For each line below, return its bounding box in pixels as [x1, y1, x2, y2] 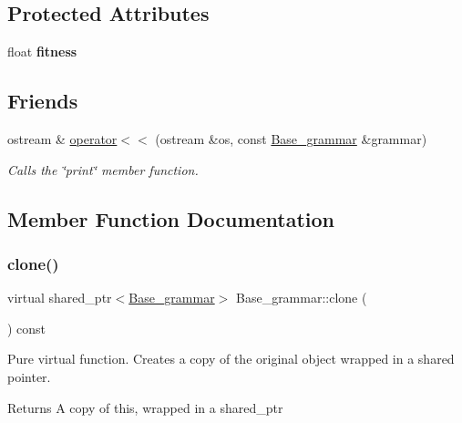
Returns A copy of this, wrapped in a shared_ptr [7, 397, 283, 417]
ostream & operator [7, 129, 118, 148]
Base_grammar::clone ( [235, 288, 367, 307]
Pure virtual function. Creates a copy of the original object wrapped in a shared [7, 349, 455, 368]
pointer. [7, 366, 51, 386]
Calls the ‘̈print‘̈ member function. [7, 160, 199, 179]
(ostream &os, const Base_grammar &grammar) [155, 129, 427, 148]
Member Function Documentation [7, 204, 335, 232]
